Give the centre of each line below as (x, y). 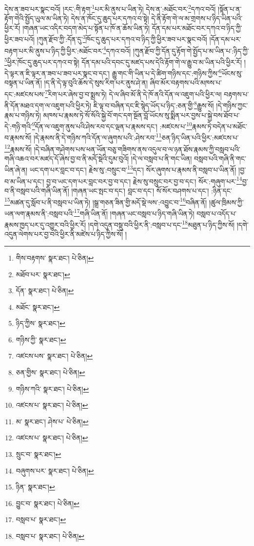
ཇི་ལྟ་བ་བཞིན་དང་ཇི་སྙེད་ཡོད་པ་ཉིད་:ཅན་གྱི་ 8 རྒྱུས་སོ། (154, 104)
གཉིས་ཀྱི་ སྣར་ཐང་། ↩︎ (41, 339)
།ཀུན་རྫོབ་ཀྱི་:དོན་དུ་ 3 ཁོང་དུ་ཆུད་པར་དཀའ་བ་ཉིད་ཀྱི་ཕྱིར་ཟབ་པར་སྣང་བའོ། (122, 38)
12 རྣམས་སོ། (18, 148)
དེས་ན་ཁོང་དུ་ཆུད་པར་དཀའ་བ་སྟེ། (110, 18)
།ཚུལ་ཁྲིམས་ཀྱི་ (226, 202)
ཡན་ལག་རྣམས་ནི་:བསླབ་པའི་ (39, 213)
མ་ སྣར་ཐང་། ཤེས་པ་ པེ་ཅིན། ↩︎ (52, 421)
